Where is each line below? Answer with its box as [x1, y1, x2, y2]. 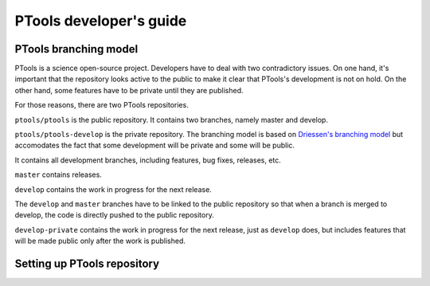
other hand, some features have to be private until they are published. [14, 85, 244, 95]
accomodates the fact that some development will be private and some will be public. [14, 140, 295, 151]
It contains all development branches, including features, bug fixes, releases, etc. [14, 155, 282, 165]
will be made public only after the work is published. [14, 236, 186, 246]
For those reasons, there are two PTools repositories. [14, 100, 189, 110]
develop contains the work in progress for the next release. [14, 184, 213, 194]
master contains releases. [14, 170, 103, 179]
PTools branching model [14, 42, 139, 56]
